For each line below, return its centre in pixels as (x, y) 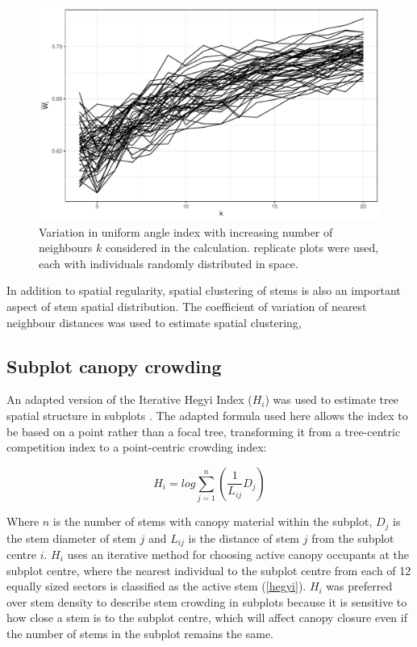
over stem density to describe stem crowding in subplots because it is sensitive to (207, 601)
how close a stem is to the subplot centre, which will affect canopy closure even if (207, 618)
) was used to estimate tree (332, 399)
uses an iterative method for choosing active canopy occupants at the (238, 554)
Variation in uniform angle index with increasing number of (186, 231)
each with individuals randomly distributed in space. (169, 263)
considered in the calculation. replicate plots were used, (242, 248)
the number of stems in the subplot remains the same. (140, 633)
